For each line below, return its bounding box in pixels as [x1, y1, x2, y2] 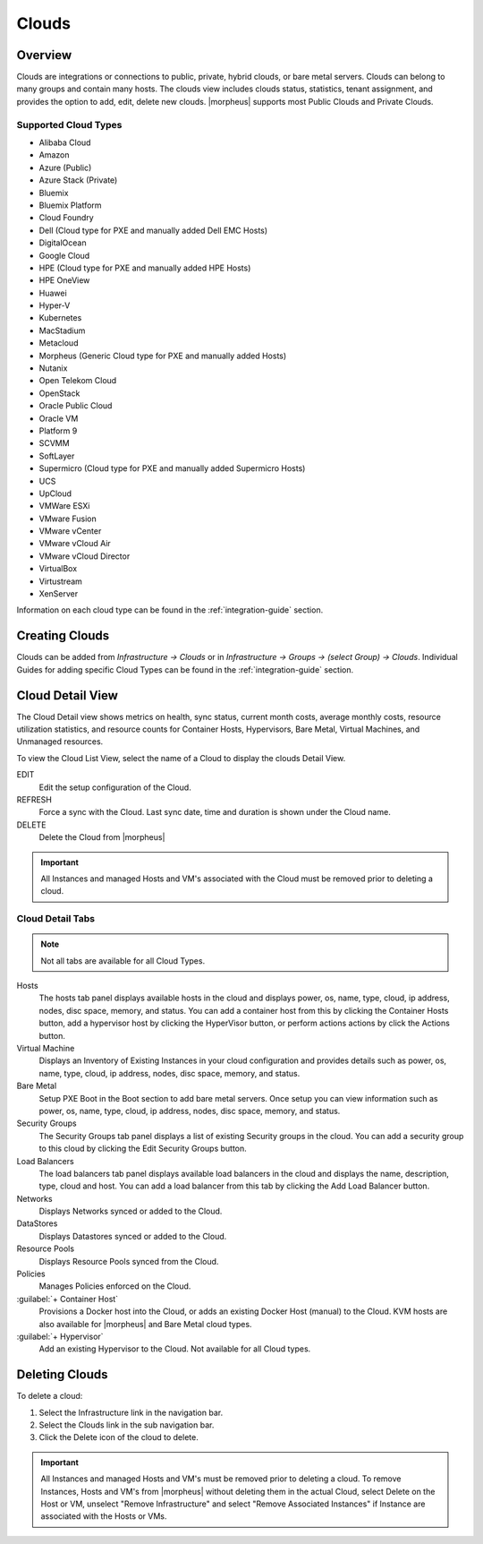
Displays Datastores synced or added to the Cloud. [38, 1231, 227, 1241]
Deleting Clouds [16, 1367, 108, 1383]
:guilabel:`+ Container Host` [16, 1293, 119, 1304]
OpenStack [38, 388, 80, 399]
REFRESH [16, 793, 53, 805]
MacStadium [38, 325, 86, 336]
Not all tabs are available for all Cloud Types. [40, 955, 206, 966]
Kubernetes [38, 313, 82, 323]
